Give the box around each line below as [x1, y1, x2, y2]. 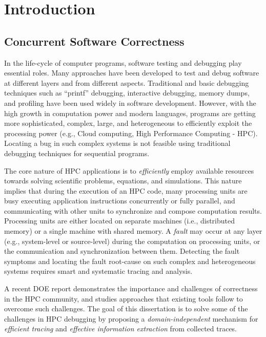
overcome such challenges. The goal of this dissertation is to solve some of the [4, 303, 248, 314]
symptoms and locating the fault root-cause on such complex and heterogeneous [4, 255, 256, 266]
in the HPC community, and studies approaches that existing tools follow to [4, 293, 243, 304]
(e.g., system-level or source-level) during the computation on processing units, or [4, 235, 260, 246]
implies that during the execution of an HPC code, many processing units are [4, 185, 248, 196]
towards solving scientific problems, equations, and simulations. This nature [4, 175, 242, 186]
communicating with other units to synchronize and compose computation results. [4, 205, 262, 216]
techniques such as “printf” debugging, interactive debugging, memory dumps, [4, 87, 250, 98]
